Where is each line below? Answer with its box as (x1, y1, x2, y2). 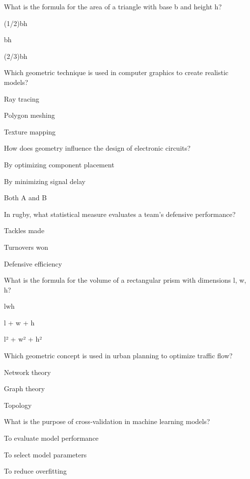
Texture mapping (4, 126, 56, 136)
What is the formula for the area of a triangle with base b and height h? (4, 1, 222, 11)
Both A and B (4, 192, 47, 203)
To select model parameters (4, 449, 87, 459)
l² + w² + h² (4, 334, 42, 344)
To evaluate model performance (4, 433, 99, 443)
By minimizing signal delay (4, 176, 85, 186)
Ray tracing (4, 93, 39, 104)
